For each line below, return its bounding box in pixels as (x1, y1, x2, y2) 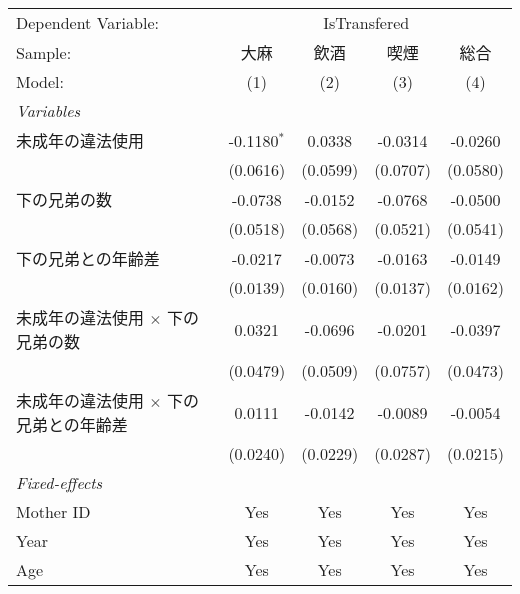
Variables (16, 99, 81, 122)
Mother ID (16, 500, 91, 523)
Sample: (16, 40, 72, 64)
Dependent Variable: (16, 11, 159, 34)
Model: (16, 70, 65, 93)
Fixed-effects (16, 471, 103, 494)
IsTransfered (323, 11, 410, 34)
